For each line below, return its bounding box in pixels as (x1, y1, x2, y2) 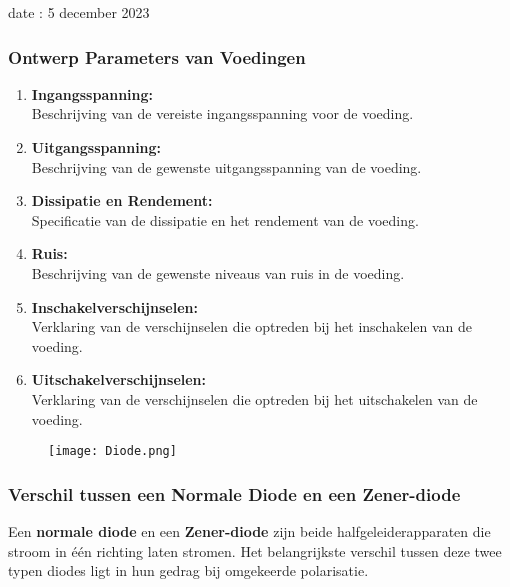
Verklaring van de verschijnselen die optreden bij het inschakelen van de (31, 316, 473, 337)
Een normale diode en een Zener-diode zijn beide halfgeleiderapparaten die (8, 521, 491, 541)
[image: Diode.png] (48, 444, 177, 459)
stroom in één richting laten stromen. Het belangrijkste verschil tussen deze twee (8, 540, 502, 561)
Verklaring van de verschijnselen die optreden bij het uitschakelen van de (31, 388, 478, 409)
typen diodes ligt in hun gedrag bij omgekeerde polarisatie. (8, 560, 369, 581)
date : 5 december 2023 (8, 2, 150, 22)
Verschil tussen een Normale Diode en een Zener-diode (8, 481, 461, 506)
